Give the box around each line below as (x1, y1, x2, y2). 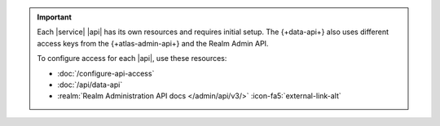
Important (37, 12, 73, 22)
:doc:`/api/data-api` (57, 80, 123, 89)
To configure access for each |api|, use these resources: (37, 54, 227, 63)
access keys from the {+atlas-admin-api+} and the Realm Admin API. (37, 38, 269, 48)
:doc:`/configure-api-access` (57, 68, 155, 78)
